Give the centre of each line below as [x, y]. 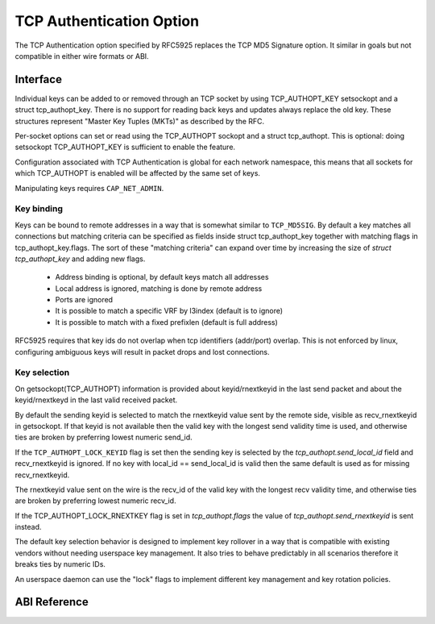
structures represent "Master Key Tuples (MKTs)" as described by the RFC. [140, 121]
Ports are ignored [84, 300]
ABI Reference [52, 602]
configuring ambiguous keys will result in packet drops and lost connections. [142, 352]
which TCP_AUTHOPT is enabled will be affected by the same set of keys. [138, 173]
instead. [28, 527]
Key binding [39, 209]
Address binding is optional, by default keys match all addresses [162, 277]
